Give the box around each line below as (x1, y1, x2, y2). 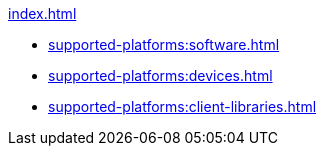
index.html (8, 5, 77, 22)
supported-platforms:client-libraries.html (48, 98, 317, 115)
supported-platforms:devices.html (48, 67, 273, 84)
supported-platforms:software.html (48, 36, 280, 53)
